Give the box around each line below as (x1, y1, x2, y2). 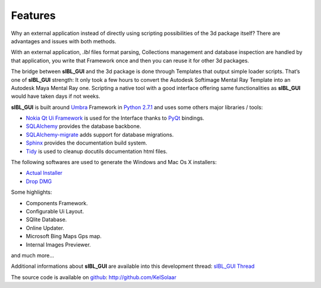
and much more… (11, 252, 55, 259)
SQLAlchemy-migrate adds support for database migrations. (26, 131, 174, 138)
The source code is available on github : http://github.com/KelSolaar (11, 273, 177, 281)
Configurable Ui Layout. (26, 207, 84, 215)
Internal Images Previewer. (26, 241, 92, 248)
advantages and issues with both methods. (11, 37, 117, 44)
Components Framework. (26, 199, 89, 207)
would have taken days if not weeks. (11, 92, 100, 100)
